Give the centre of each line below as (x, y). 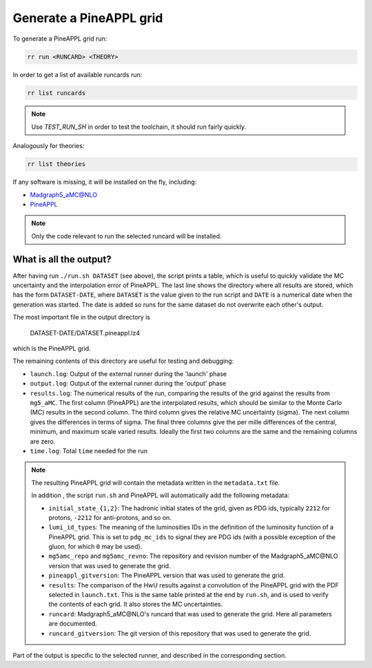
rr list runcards (56, 93)
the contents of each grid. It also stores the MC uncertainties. (136, 604)
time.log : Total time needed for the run (89, 450)
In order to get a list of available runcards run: (77, 74)
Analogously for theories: (49, 146)
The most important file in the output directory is (82, 317)
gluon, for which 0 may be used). (95, 547)
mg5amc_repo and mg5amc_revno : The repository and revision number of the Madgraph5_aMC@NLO (193, 556)
